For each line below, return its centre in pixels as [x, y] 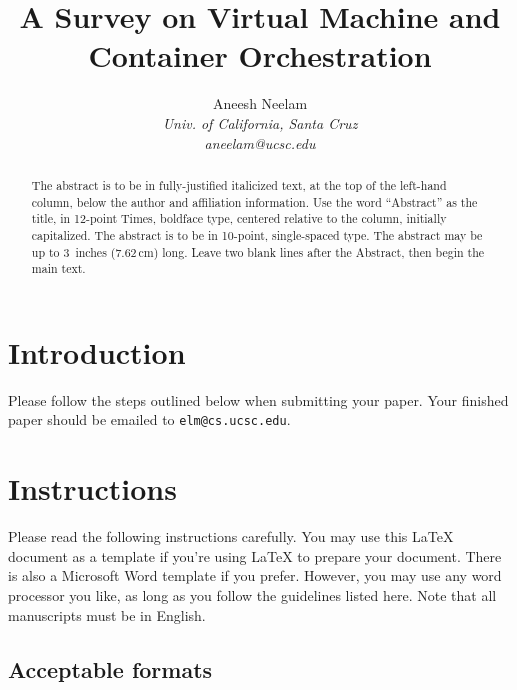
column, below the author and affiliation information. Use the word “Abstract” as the [254, 201]
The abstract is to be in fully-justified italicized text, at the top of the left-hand [239, 184]
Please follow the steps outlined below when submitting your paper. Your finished [258, 399]
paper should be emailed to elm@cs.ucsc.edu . [149, 419]
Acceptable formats [110, 668]
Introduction [97, 351]
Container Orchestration [260, 55]
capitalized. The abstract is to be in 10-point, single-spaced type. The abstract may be [257, 234]
